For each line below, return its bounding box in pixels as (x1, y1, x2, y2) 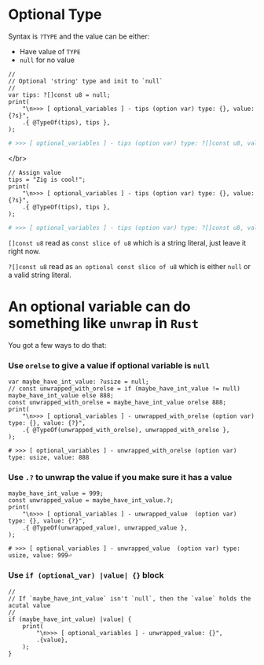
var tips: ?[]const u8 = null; (8, 91, 111, 99)
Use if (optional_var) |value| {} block (8, 570, 164, 581)
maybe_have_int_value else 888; (8, 391, 114, 399)
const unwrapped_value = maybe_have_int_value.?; (8, 497, 174, 504)
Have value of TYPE (19, 46, 81, 56)
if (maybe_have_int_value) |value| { (8, 615, 132, 623)
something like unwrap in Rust (8, 314, 199, 332)
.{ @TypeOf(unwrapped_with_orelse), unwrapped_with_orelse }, (22, 426, 230, 434)
